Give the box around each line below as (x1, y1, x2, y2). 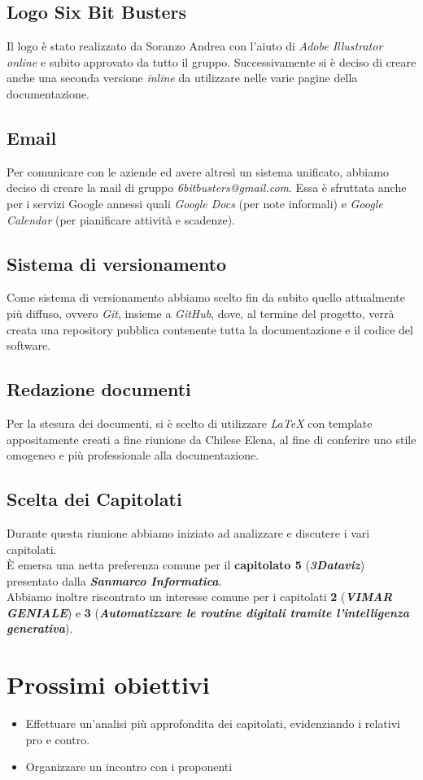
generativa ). (7, 620, 73, 637)
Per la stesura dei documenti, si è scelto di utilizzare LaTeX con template (7, 414, 373, 431)
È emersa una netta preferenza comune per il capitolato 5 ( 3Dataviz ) (7, 556, 365, 573)
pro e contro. (25, 730, 90, 747)
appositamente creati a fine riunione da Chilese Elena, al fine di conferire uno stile (7, 430, 416, 447)
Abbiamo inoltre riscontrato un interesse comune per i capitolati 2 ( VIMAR (7, 588, 393, 605)
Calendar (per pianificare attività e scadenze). (7, 211, 236, 228)
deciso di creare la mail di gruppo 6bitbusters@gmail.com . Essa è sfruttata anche (7, 179, 407, 196)
